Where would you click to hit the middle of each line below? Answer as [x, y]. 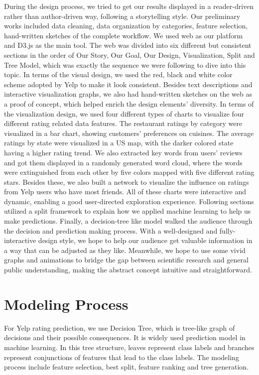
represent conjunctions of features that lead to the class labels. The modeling [122, 357]
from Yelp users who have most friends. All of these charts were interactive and [125, 191]
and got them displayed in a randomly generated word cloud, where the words [123, 162]
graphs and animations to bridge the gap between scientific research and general [126, 260]
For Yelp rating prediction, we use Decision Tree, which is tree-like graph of [120, 327]
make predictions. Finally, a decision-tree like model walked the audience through [128, 221]
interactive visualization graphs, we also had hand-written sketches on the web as [128, 94]
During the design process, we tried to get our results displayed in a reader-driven [129, 6]
